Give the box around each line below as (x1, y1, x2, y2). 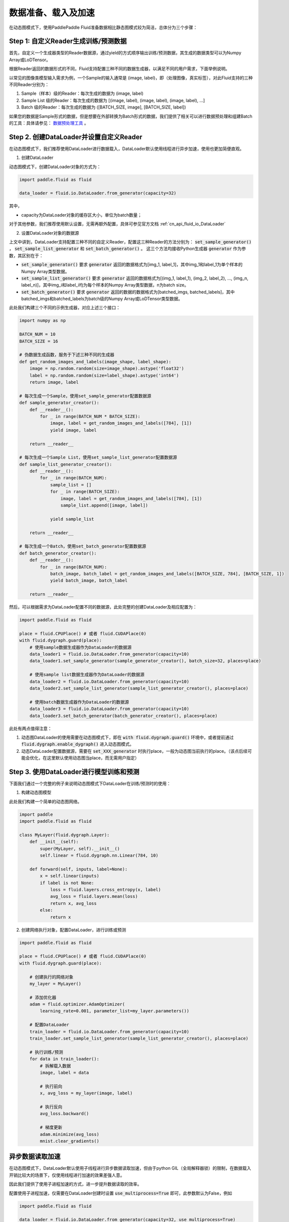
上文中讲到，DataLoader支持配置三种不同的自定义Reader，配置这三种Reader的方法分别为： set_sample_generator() (9, 239, 252, 244)
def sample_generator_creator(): (19, 400, 100, 406)
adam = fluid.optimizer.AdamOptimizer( (29, 1002, 125, 1007)
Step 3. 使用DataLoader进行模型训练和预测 (9, 767, 140, 776)
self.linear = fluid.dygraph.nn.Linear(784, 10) (40, 853, 159, 858)
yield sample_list (50, 516, 95, 522)
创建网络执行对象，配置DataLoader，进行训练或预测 (21, 927, 126, 933)
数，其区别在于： (9, 252, 43, 259)
